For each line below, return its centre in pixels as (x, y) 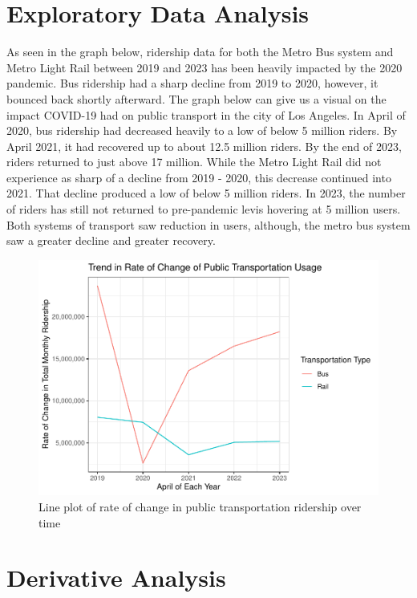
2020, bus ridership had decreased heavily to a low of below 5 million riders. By (202, 130)
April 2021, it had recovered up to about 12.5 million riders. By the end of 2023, (204, 146)
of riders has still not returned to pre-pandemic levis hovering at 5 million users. (204, 209)
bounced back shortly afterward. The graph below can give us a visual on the (196, 98)
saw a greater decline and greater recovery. (111, 240)
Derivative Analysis (116, 578)
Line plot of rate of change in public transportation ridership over (200, 506)
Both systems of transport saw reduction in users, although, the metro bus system (208, 224)
